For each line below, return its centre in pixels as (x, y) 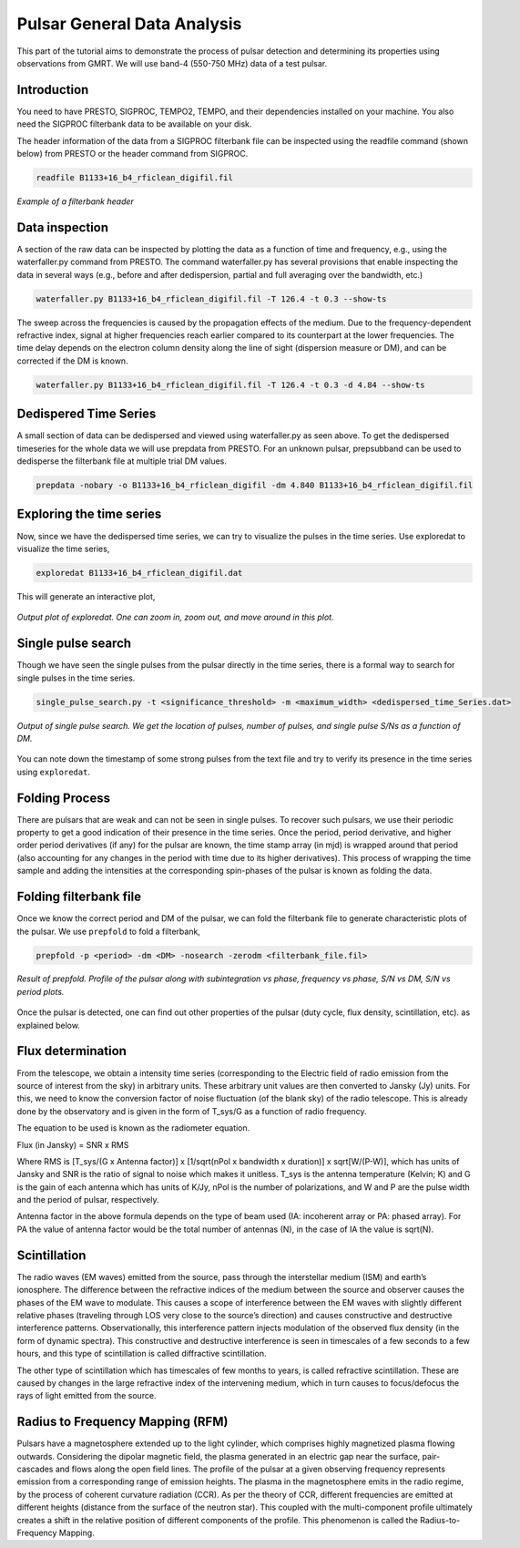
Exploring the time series (89, 514)
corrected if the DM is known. (72, 361)
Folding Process (64, 798)
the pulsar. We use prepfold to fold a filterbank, (108, 931)
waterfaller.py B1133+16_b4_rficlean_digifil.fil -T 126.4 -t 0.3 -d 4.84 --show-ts (230, 384)
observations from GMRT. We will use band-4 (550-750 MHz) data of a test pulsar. (172, 63)
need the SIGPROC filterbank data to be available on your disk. (134, 124)
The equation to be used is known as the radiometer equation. (133, 1128)
